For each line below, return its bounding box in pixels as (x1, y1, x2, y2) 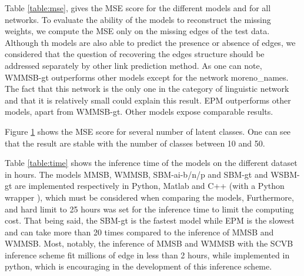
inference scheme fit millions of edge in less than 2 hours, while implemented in (5, 248, 290, 261)
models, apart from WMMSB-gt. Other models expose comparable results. (5, 105, 273, 118)
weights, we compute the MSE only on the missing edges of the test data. (5, 25, 270, 37)
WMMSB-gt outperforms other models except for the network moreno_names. (5, 71, 289, 83)
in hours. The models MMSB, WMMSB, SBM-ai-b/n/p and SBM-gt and (5, 168, 268, 180)
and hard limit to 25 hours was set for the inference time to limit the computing (5, 202, 294, 215)
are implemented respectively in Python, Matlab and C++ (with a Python (15, 179, 285, 192)
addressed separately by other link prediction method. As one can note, (5, 59, 262, 71)
